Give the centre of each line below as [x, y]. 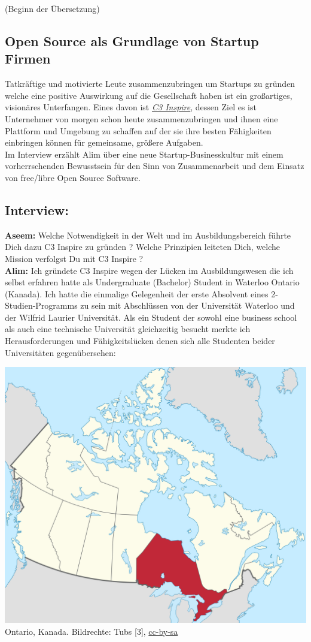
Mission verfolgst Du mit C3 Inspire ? [74, 258]
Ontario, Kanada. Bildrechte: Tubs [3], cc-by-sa [92, 632]
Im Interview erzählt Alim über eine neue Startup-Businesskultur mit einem [144, 154]
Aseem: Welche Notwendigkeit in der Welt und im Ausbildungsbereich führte [148, 235]
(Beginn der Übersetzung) [52, 8]
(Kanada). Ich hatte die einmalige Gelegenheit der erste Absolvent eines [137, 293]
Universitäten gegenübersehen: [60, 352]
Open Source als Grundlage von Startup [132, 40]
